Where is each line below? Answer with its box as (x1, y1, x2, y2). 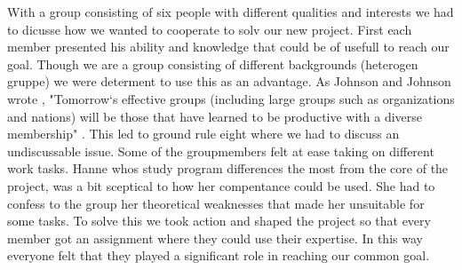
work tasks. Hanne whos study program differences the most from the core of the (7, 159, 449, 178)
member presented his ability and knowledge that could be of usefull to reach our (7, 37, 450, 56)
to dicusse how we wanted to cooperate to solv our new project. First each (7, 20, 412, 38)
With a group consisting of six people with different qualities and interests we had (7, 3, 454, 20)
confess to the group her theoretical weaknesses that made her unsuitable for (7, 194, 425, 212)
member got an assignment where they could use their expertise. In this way (7, 228, 423, 247)
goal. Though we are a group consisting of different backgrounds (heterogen (7, 54, 418, 73)
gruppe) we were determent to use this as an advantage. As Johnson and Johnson (7, 72, 451, 91)
